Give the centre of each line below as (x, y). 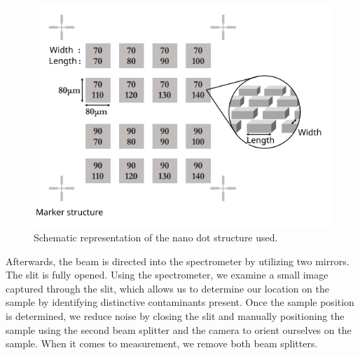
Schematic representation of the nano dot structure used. (156, 237)
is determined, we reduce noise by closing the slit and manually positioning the (175, 316)
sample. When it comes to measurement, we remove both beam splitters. (162, 343)
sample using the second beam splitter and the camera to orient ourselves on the (179, 329)
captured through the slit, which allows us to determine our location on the (168, 288)
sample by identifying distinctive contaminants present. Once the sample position (180, 302)
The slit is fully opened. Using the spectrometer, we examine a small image (167, 275)
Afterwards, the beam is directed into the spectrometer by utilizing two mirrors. (178, 261)
